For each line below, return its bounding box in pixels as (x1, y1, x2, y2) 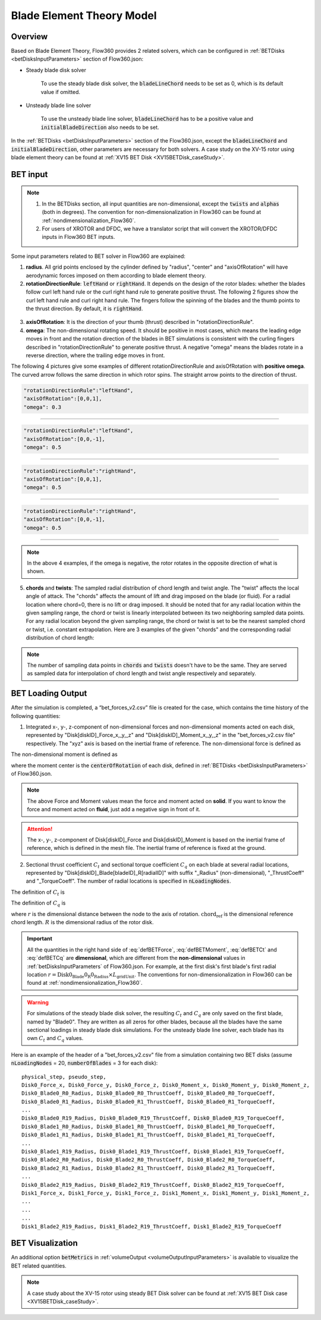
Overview (11, 31, 48, 42)
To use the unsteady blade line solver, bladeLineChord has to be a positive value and (40, 115, 254, 122)
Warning (27, 998, 49, 1006)
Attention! (27, 825, 53, 832)
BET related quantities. (11, 1262, 67, 1269)
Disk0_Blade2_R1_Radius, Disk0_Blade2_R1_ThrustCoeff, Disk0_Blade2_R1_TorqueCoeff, (21, 1165, 276, 1171)
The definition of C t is (11, 889, 65, 897)
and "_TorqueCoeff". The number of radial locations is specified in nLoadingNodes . (26, 877, 231, 885)
